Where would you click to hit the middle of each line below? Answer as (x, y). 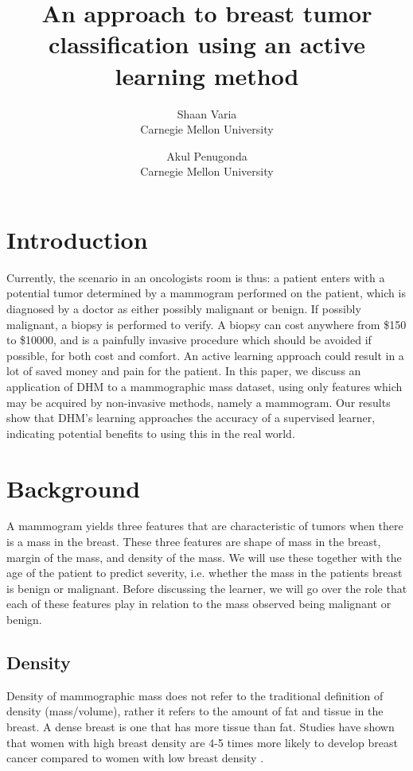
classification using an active (207, 44)
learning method (207, 75)
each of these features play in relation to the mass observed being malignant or (199, 604)
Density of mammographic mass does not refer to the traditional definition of (195, 695)
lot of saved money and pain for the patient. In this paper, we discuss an (184, 371)
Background (74, 488)
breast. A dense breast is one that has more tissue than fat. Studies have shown (201, 727)
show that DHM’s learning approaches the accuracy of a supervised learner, (191, 418)
